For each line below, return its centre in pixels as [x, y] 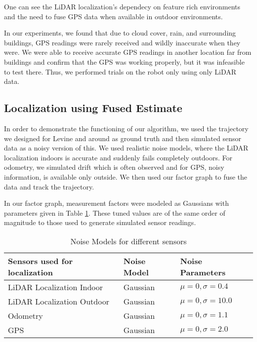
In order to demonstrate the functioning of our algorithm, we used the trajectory [126, 128]
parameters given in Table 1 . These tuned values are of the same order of [115, 212]
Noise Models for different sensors [128, 241]
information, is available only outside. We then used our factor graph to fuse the [126, 176]
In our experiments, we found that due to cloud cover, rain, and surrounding [120, 33]
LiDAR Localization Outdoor [59, 301]
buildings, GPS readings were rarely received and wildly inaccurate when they [122, 42]
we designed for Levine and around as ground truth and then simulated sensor [123, 138]
